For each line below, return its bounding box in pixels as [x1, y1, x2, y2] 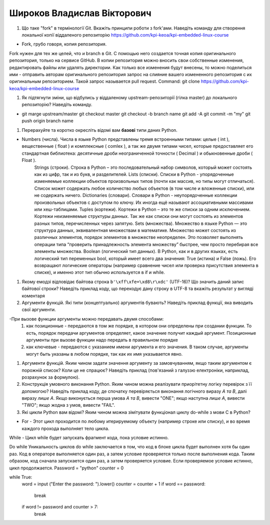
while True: [9, 474, 32, 480]
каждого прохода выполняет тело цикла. [21, 425, 109, 431]
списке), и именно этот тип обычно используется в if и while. [34, 270, 165, 276]
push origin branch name [21, 118, 73, 124]
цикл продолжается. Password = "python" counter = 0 [9, 465, 124, 471]
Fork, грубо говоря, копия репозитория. [21, 41, 107, 47]
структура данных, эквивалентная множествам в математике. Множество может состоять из [34, 227, 236, 233]
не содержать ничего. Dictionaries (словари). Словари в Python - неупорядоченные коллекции [34, 192, 237, 198]
